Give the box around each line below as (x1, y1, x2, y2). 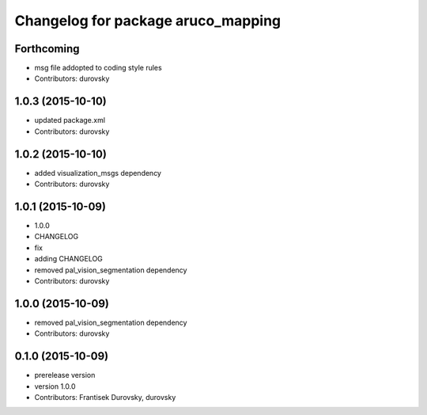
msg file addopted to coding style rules (34, 63, 162, 73)
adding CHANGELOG (34, 254, 103, 264)
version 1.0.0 (34, 381, 76, 391)
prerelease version (34, 371, 96, 380)
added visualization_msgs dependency (34, 168, 162, 177)
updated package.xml (34, 116, 106, 125)
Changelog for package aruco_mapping (14, 12, 282, 29)
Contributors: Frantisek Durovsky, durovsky (34, 392, 176, 402)
